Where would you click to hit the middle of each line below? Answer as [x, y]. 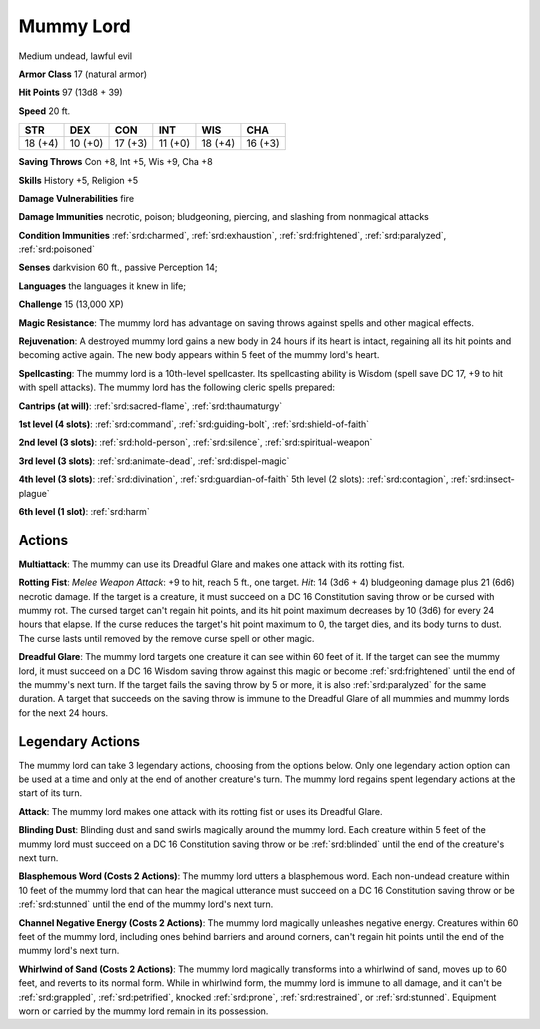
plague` [34, 493]
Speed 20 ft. [44, 111]
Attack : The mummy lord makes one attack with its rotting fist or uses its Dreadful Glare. [201, 811]
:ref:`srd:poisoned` [56, 249]
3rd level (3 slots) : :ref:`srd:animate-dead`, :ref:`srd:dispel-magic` [154, 461]
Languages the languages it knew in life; [102, 286]
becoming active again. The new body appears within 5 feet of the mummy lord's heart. [199, 355]
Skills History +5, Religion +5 [78, 180]
